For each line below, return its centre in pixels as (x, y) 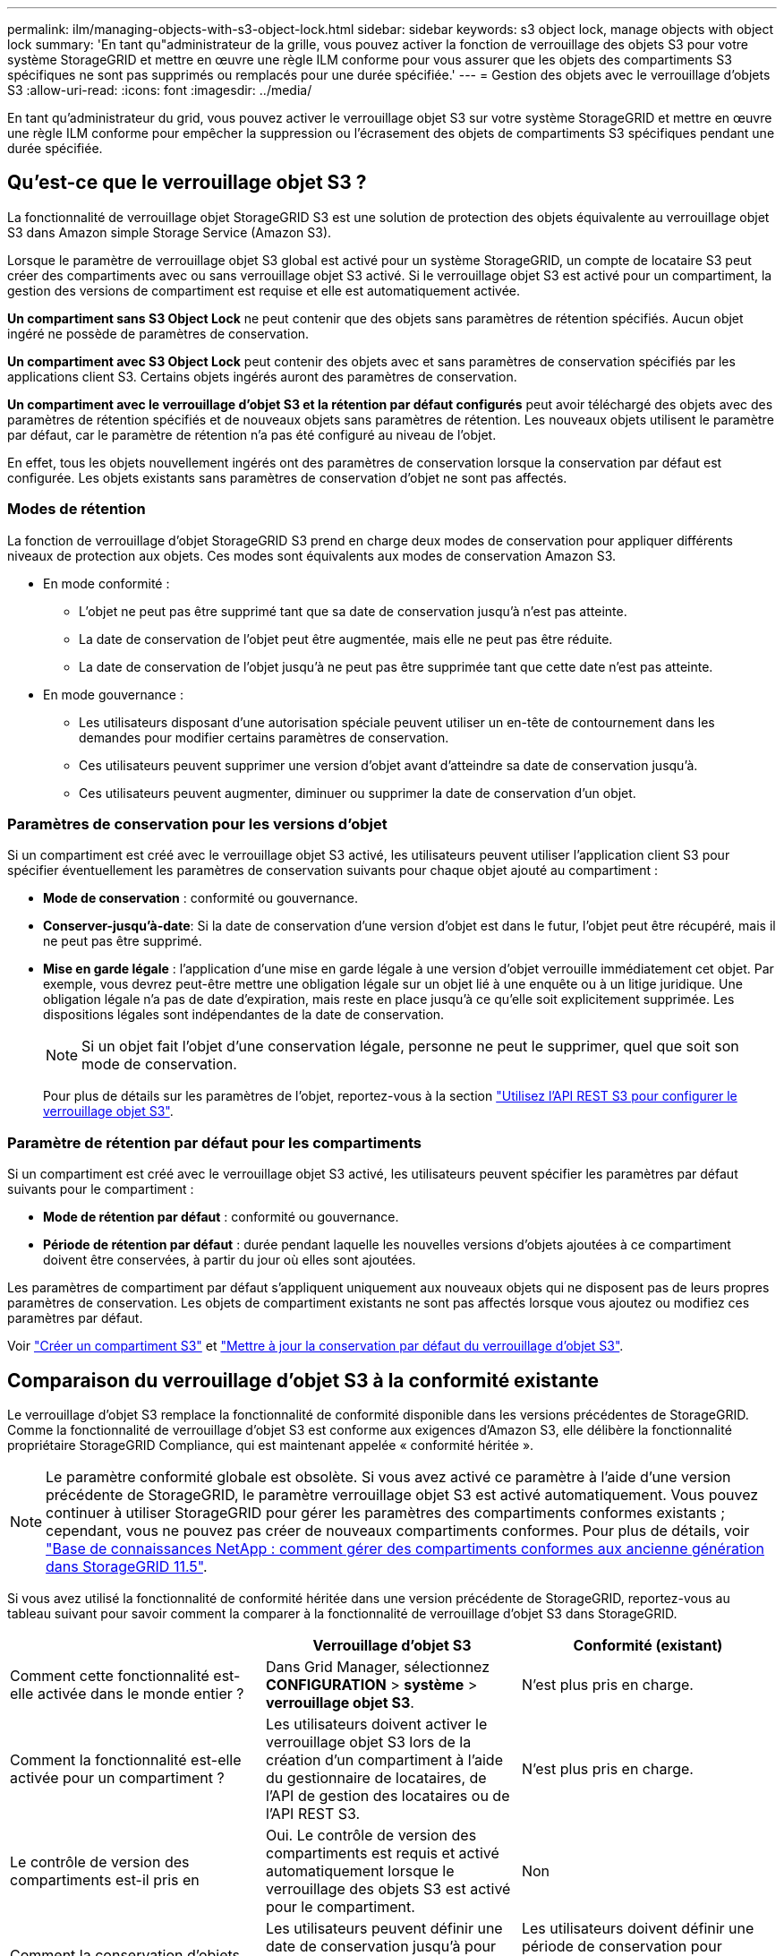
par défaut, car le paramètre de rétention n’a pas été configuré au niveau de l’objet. (252, 434)
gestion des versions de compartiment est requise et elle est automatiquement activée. (264, 290)
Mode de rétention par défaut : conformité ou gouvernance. (221, 1217)
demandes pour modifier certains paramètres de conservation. (264, 737)
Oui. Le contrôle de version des (371, 1835)
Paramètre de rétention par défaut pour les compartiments (215, 1142)
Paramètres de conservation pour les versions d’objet (197, 824)
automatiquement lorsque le (360, 1870)
